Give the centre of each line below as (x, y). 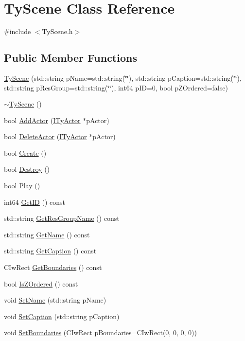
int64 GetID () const (35, 202)
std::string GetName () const (47, 234)
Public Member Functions (70, 58)
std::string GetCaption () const (50, 251)
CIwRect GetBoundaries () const (53, 267)
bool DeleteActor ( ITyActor (45, 136)
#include (17, 31)
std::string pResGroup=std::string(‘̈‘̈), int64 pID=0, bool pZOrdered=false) (116, 87)
